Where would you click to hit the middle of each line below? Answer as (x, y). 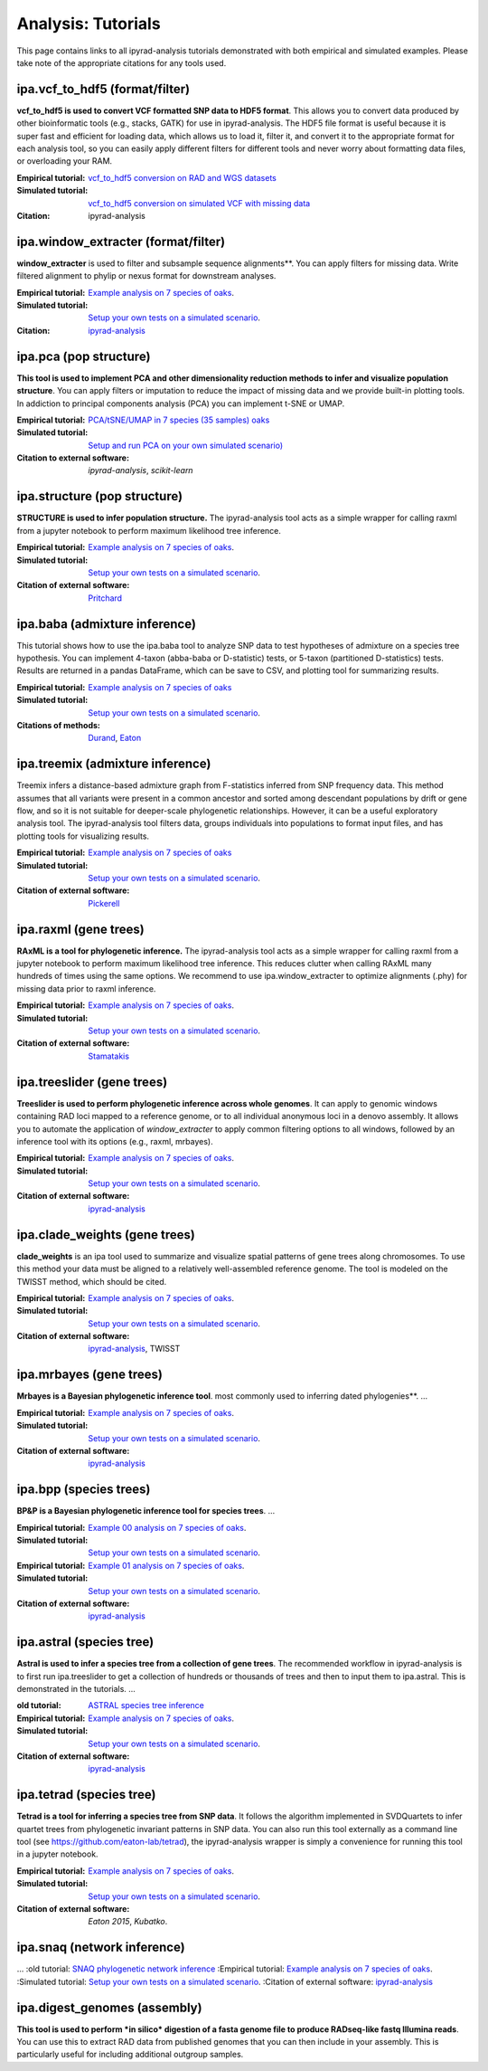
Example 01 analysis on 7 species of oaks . (166, 1565)
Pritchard (105, 598)
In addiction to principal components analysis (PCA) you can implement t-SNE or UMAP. (181, 404)
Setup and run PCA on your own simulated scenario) (186, 445)
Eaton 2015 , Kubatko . (128, 1922)
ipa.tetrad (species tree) (86, 1795)
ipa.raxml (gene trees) (80, 929)
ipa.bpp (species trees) (84, 1490)
